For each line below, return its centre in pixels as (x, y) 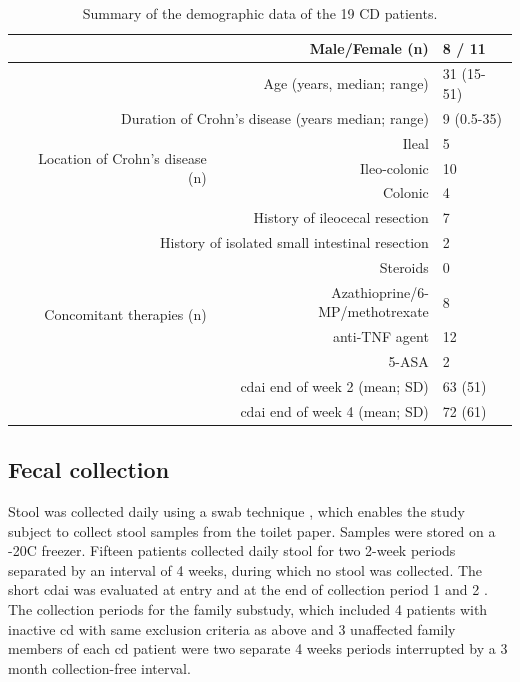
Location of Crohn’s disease (122, 157)
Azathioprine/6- (380, 291)
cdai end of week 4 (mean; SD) (334, 410)
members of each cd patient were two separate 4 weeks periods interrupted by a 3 (258, 648)
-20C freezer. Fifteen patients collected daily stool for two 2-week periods (232, 550)
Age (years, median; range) (346, 83)
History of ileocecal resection (341, 217)
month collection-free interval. (99, 667)
